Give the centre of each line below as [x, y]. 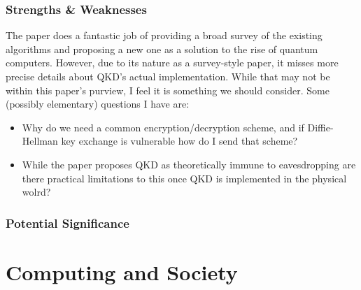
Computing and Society [122, 271]
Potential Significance [68, 223]
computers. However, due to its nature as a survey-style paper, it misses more [172, 63]
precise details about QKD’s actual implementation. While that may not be [168, 76]
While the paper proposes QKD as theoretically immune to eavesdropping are [189, 164]
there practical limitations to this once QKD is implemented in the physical [184, 178]
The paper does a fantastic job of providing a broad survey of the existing [164, 35]
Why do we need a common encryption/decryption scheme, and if [163, 127]
